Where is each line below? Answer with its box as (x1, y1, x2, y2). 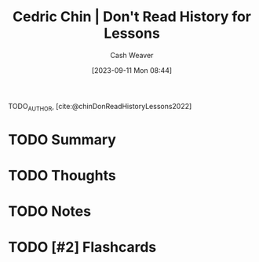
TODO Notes (8, 202, 92, 220)
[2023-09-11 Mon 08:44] (91, 65, 173, 75)
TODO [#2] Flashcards (8, 238, 157, 257)
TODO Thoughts (8, 167, 116, 184)
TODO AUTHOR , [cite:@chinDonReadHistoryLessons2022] (8, 101, 192, 113)
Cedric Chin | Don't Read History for (12, 8, 252, 26)
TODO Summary (8, 130, 116, 148)
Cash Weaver (110, 50, 154, 60)
